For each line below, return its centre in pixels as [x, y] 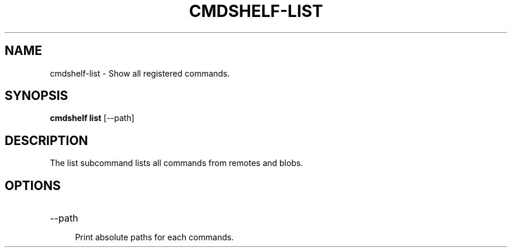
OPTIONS [33, 185]
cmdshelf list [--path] [92, 118]
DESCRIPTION [46, 140]
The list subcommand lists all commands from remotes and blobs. [177, 163]
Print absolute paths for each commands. [154, 237]
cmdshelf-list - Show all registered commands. [140, 73]
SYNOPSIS [37, 96]
